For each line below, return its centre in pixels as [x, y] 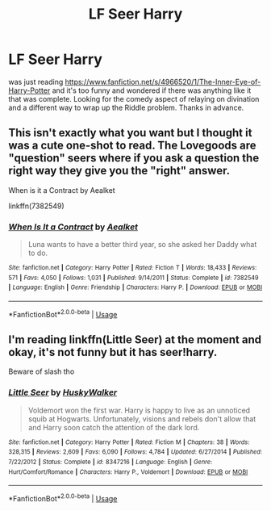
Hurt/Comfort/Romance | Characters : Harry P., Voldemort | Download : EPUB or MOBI [128, 472]
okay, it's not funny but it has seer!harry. [113, 352]
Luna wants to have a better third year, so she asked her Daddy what [142, 245]
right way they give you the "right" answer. [119, 171]
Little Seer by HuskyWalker [63, 392]
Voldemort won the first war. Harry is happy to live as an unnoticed [139, 410]
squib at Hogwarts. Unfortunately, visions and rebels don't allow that [142, 419]
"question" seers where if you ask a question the [134, 158]
